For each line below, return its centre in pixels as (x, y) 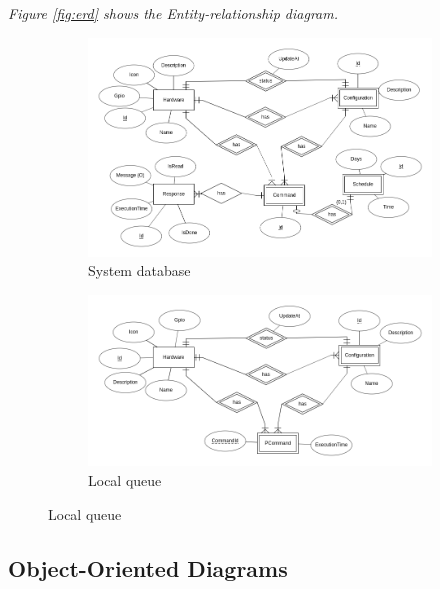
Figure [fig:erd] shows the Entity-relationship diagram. (173, 13)
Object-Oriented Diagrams (148, 567)
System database (139, 270)
